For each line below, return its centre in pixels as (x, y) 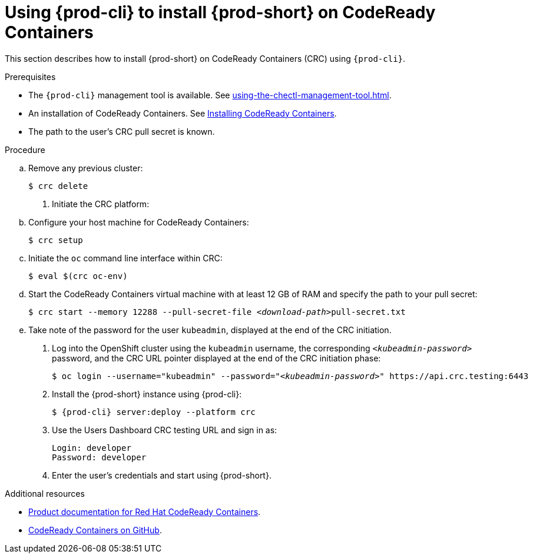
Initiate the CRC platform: (101, 204)
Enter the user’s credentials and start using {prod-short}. (162, 475)
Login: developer (92, 448)
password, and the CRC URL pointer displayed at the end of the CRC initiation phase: (216, 358)
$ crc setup (56, 240)
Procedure (25, 150)
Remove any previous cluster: (86, 168)
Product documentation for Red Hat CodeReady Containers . (145, 511)
